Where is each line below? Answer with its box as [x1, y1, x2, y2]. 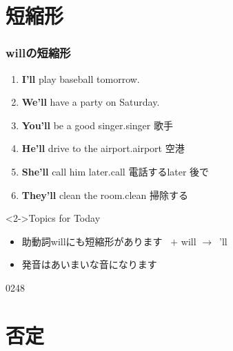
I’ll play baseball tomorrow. [21, 71, 140, 86]
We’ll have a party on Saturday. [21, 95, 160, 109]
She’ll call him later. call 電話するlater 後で [21, 164, 210, 178]
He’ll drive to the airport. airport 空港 [21, 141, 185, 155]
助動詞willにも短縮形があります [21, 234, 163, 248]
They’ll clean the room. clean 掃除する [21, 187, 188, 202]
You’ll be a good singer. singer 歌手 [21, 117, 173, 132]
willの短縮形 [6, 44, 71, 61]
